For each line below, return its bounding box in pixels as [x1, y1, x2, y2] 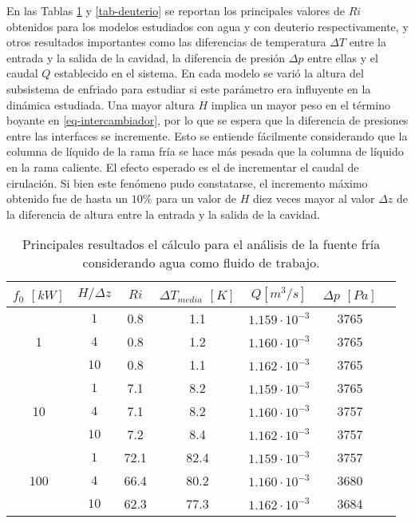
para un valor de [156, 190, 236, 207]
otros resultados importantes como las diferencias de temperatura [6, 34, 326, 50]
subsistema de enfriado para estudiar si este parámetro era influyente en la [6, 80, 371, 97]
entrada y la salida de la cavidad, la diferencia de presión [6, 49, 286, 65]
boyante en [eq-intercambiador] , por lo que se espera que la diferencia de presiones [6, 112, 409, 129]
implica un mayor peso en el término [211, 96, 390, 113]
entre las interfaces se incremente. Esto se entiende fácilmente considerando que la [6, 127, 408, 144]
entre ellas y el [307, 49, 378, 65]
